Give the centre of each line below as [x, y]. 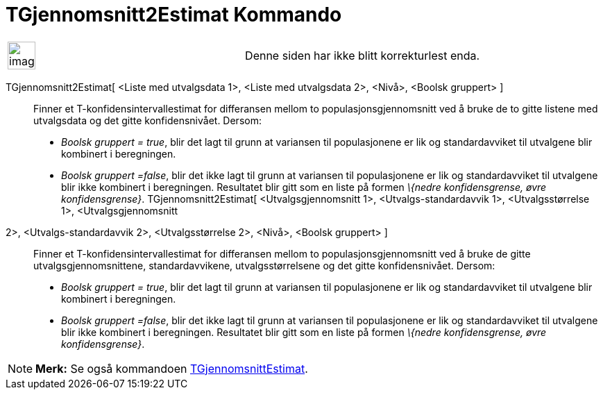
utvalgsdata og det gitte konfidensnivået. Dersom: [147, 120]
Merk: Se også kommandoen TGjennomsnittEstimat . [172, 368]
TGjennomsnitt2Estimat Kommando [174, 15]
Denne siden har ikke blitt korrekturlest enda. [363, 55]
